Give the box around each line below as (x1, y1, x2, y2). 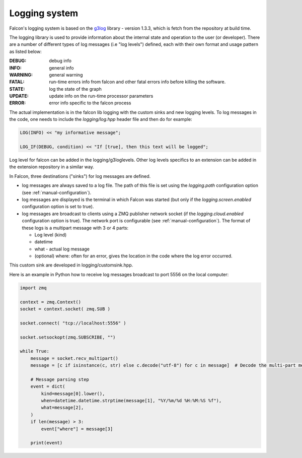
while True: (20, 348, 50, 354)
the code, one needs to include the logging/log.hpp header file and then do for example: (9, 116, 192, 122)
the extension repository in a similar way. (9, 164, 94, 170)
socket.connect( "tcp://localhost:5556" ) (20, 320, 126, 326)
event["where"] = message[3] (41, 426, 113, 432)
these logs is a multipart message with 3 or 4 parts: (22, 225, 128, 231)
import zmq (20, 285, 47, 291)
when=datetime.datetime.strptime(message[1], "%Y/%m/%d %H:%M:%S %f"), (41, 398, 222, 404)
